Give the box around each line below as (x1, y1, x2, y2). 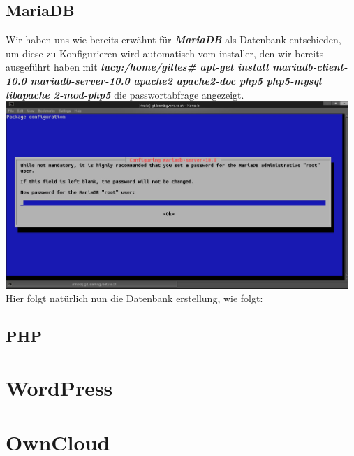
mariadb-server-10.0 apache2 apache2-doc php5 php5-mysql (30, 73, 322, 87)
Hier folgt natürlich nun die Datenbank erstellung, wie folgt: (6, 291, 263, 306)
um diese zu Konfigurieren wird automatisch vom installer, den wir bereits (6, 45, 324, 60)
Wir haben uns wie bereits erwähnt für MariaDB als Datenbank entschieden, (6, 32, 341, 47)
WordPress (6, 373, 113, 401)
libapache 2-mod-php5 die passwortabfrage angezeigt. (6, 87, 244, 101)
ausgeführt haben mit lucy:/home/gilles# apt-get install (6, 59, 269, 74)
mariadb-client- (272, 59, 348, 74)
